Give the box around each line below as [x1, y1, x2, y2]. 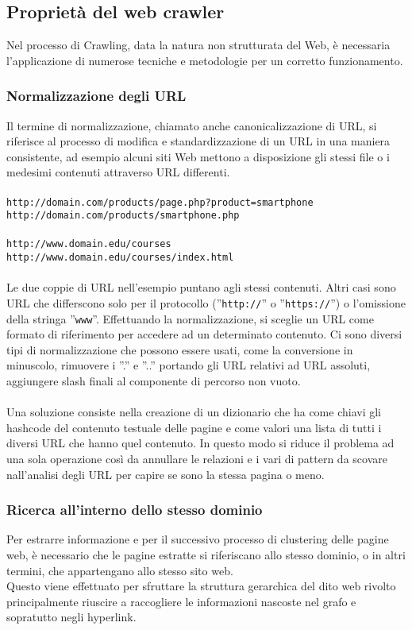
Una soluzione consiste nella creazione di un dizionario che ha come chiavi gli [6, 404, 381, 420]
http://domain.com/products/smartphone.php [6, 210, 240, 222]
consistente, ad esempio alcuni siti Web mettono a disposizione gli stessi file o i [6, 148, 390, 164]
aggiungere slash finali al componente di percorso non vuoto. [6, 373, 301, 389]
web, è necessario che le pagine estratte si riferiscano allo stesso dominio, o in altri [6, 547, 406, 563]
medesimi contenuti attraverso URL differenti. [6, 164, 230, 180]
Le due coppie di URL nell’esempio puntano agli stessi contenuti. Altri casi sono [6, 279, 396, 296]
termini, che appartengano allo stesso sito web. [6, 562, 233, 578]
